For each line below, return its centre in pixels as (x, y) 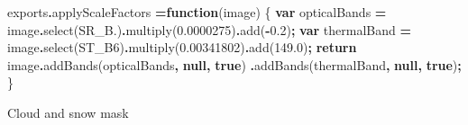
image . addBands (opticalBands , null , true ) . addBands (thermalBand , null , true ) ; (234, 64)
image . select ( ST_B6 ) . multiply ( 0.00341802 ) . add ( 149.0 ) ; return (182, 47)
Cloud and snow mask (68, 112)
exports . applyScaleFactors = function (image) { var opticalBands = (197, 12)
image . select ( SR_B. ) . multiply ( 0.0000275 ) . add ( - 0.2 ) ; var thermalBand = (209, 29)
